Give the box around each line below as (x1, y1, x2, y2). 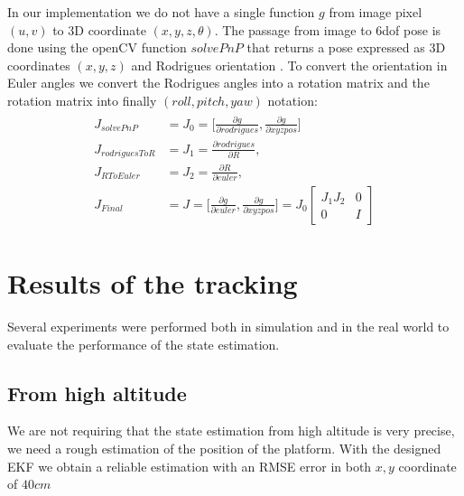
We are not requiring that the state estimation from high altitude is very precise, (7, 421, 455, 440)
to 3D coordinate (52, 20, 146, 39)
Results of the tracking (7, 265, 298, 302)
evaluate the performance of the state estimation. (7, 334, 280, 353)
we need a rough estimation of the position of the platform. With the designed (7, 439, 441, 458)
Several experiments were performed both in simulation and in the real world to (7, 317, 450, 336)
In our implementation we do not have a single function (7, 3, 315, 21)
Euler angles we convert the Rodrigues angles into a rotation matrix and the (7, 73, 430, 92)
